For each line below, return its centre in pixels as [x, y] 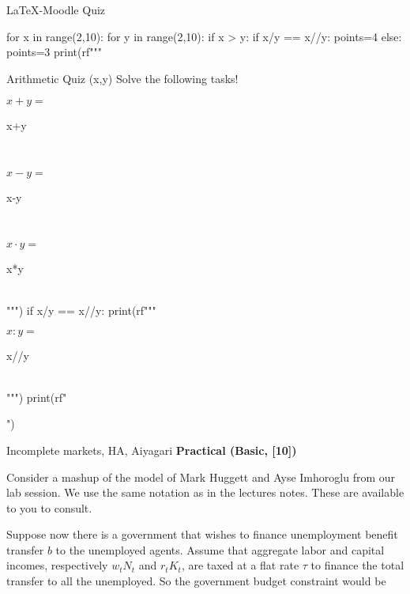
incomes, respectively [57, 565]
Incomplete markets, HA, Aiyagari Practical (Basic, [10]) [152, 450]
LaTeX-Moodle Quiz [56, 9]
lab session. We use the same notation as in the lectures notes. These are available [205, 492]
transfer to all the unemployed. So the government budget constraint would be [196, 581]
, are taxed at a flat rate [240, 565]
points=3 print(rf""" [54, 52]
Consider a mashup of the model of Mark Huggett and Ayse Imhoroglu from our [201, 477]
